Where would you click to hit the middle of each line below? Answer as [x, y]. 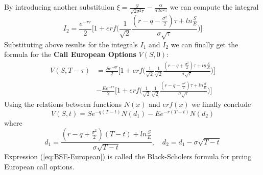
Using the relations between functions [63, 104]
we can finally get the [205, 44]
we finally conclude [221, 104]
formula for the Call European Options [70, 54]
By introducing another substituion [59, 7]
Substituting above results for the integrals [71, 44]
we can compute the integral [214, 7]
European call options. [39, 166]
